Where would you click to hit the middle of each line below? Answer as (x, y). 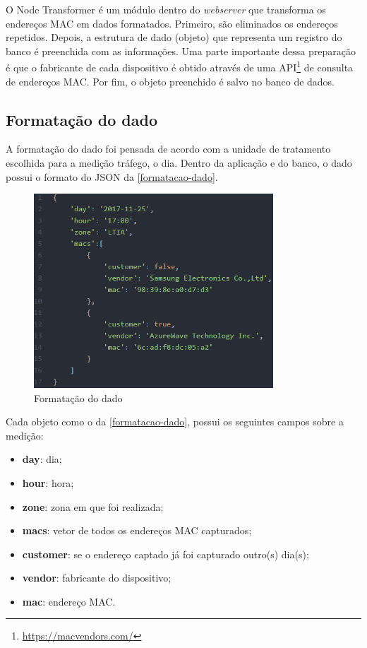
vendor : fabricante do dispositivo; (97, 578)
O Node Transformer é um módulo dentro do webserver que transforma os (166, 9)
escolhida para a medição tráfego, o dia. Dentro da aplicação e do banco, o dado (179, 163)
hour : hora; (48, 482)
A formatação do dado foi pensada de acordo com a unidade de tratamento (168, 149)
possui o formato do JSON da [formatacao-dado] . (112, 176)
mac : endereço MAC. (69, 601)
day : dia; (42, 459)
